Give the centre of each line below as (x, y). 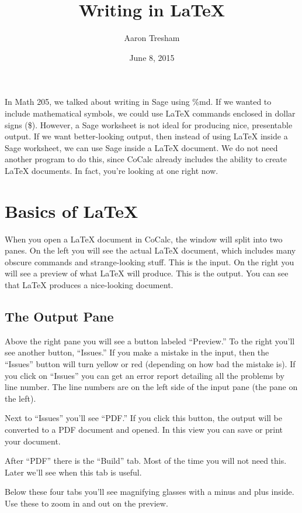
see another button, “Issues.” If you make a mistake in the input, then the (137, 352)
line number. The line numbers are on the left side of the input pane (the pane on (151, 387)
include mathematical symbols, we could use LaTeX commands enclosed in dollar (150, 113)
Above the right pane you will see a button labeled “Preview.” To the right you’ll (150, 341)
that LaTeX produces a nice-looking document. (89, 284)
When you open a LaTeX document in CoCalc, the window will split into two (144, 239)
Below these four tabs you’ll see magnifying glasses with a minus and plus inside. (150, 492)
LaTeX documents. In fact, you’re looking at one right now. (112, 170)
